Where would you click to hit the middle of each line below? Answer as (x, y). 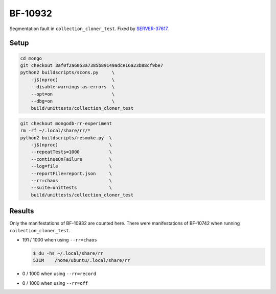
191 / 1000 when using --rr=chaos (60, 240)
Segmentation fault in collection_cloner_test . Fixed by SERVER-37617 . (89, 29)
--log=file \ (72, 166)
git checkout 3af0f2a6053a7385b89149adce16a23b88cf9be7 (92, 65)
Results (22, 211)
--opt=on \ (73, 94)
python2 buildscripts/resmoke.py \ (66, 138)
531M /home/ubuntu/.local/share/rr (82, 261)
